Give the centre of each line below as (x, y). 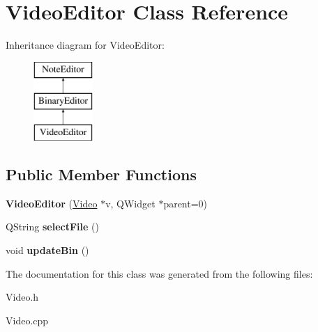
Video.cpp (27, 320)
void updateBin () (47, 250)
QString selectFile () (52, 227)
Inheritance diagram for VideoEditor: (85, 45)
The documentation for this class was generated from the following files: (159, 273)
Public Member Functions (101, 174)
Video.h (22, 297)
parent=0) (185, 203)
